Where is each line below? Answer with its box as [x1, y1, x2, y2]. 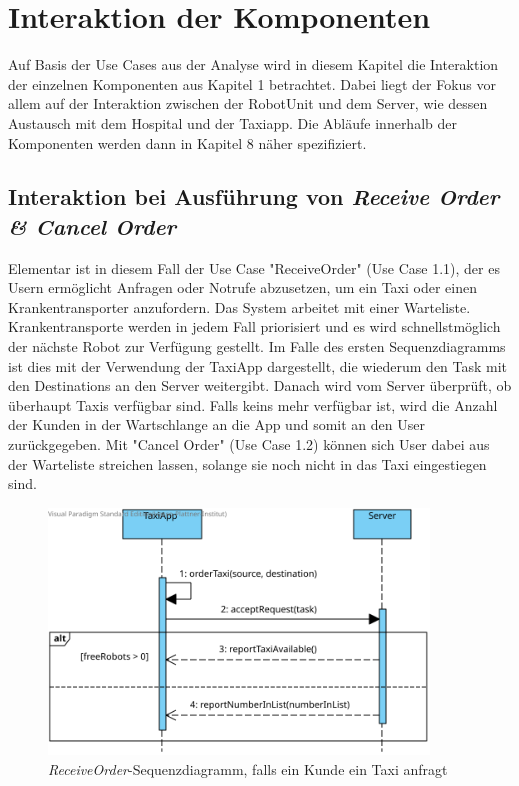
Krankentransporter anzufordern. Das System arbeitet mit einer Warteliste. [8, 296, 471, 317]
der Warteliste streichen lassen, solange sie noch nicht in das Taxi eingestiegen [8, 453, 487, 474]
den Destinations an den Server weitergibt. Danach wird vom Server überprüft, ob [8, 375, 512, 396]
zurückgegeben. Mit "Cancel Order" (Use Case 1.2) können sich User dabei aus [8, 434, 490, 455]
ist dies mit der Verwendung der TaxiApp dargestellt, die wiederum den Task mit [8, 355, 508, 376]
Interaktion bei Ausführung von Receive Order [8, 181, 500, 212]
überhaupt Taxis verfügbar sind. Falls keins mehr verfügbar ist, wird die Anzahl [8, 394, 498, 415]
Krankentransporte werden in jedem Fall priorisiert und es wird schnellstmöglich [8, 316, 501, 337]
